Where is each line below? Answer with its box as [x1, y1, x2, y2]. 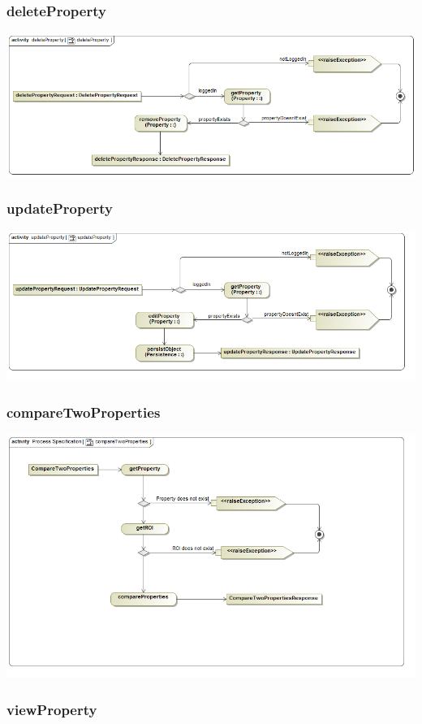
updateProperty [6, 197, 114, 218]
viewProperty [6, 699, 97, 719]
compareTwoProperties [6, 402, 161, 423]
